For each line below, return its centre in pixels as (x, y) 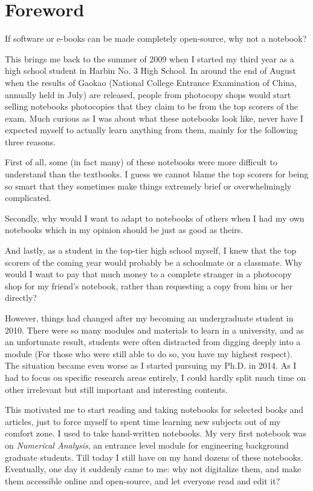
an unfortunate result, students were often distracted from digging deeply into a (153, 342)
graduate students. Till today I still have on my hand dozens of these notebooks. (154, 457)
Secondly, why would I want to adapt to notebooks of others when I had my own (155, 218)
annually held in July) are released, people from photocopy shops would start (148, 94)
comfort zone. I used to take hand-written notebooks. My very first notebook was (156, 433)
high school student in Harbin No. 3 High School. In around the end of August (150, 71)
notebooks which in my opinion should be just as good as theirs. (124, 230)
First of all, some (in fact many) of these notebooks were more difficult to (141, 162)
